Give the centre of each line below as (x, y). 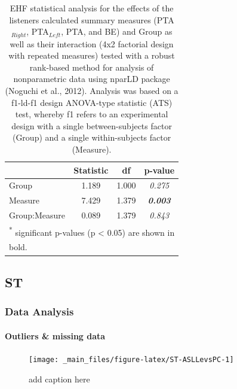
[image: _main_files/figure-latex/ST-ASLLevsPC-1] (131, 359)
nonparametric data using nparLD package (92, 79)
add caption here (59, 379)
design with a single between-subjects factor (92, 125)
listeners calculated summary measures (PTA (92, 19)
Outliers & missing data (55, 335)
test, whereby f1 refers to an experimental (92, 114)
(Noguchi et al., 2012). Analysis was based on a (92, 91)
